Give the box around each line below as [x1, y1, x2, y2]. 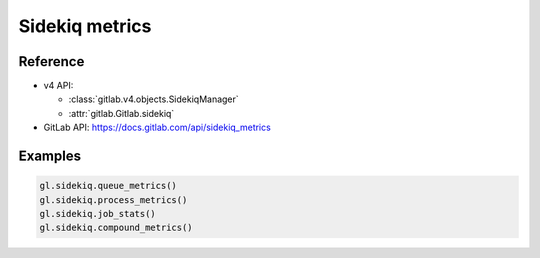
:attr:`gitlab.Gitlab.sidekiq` [68, 107, 175, 119]
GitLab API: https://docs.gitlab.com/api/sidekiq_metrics [43, 121, 272, 134]
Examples [18, 148, 82, 165]
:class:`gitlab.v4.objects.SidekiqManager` [68, 93, 239, 105]
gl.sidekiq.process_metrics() [39, 194, 188, 205]
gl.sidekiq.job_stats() [39, 208, 157, 220]
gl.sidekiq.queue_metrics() [39, 180, 177, 192]
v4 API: [43, 80, 74, 92]
